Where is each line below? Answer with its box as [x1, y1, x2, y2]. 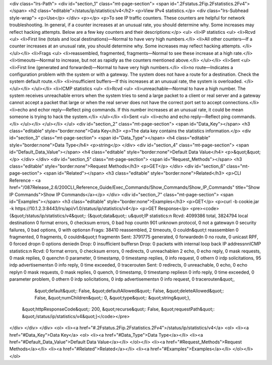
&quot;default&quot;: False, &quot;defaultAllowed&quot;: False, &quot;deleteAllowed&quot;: [34, 288, 224, 294]
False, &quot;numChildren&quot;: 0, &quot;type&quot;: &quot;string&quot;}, [34, 295, 191, 301]
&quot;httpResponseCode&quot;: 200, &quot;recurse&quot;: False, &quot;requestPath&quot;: [22, 306, 215, 312]
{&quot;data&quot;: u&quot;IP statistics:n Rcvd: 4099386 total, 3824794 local [87, 213, 248, 219]
